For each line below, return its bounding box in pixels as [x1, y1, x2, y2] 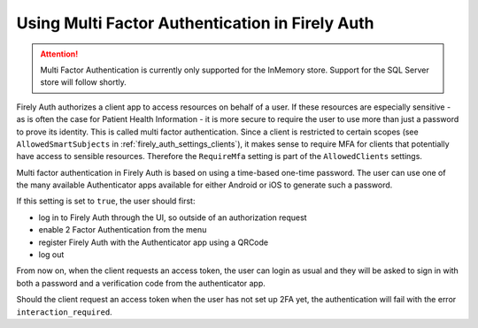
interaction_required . [16, 306, 112, 317]
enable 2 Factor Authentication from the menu [38, 225, 207, 235]
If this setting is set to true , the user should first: [16, 195, 196, 207]
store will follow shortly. [40, 77, 127, 88]
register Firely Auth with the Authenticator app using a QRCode [38, 237, 269, 248]
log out [38, 249, 65, 260]
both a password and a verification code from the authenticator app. [16, 278, 266, 288]
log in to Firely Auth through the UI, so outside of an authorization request [38, 212, 307, 223]
